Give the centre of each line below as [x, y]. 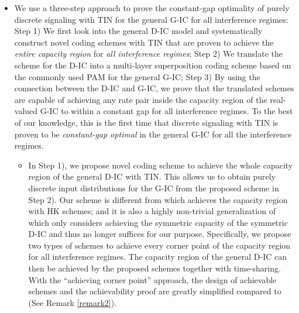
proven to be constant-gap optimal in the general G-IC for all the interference [153, 134]
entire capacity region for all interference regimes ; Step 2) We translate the [149, 54]
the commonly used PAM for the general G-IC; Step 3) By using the [137, 76]
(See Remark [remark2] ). [73, 302]
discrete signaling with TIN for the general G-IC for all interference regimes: [151, 19]
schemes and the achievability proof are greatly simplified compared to [155, 291]
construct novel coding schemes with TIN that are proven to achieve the [144, 42]
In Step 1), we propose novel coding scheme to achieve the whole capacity [161, 165]
